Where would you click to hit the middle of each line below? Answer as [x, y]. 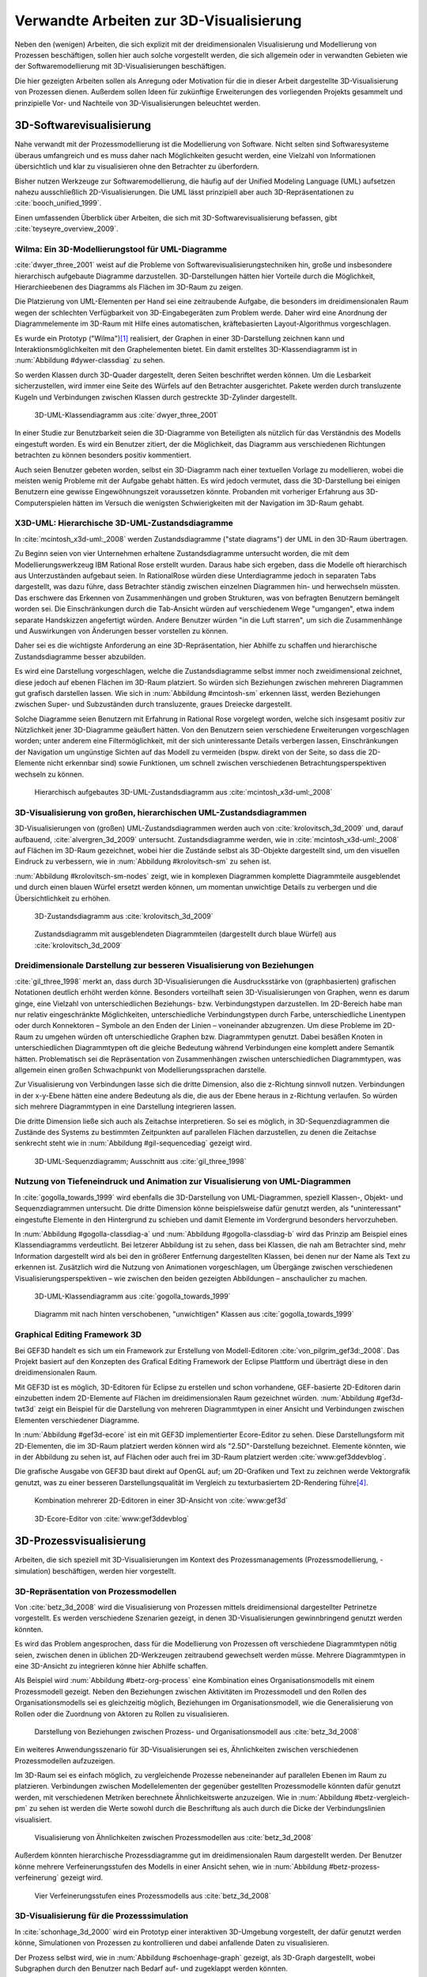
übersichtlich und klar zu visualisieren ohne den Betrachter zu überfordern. [137, 167]
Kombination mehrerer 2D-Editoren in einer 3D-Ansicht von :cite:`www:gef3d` [161, 1501]
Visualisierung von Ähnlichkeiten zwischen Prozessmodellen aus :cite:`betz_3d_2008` [174, 1838]
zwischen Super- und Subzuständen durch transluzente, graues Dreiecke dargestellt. [153, 705]
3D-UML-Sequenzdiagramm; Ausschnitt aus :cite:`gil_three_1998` [140, 1161]
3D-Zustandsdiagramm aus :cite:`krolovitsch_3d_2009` [124, 916]
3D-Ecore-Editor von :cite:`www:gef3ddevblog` [112, 1518]
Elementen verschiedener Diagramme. [77, 1420]
